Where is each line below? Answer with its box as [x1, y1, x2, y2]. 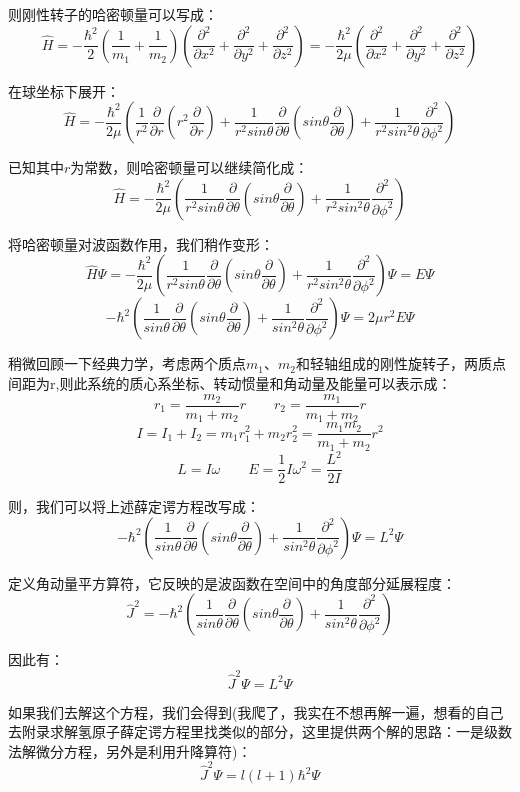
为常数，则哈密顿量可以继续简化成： [70, 157, 309, 178]
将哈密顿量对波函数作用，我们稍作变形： [8, 233, 274, 254]
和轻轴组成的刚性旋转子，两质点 [295, 353, 506, 374]
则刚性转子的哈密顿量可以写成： [8, 4, 218, 24]
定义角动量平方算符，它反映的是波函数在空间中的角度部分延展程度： [8, 572, 456, 593]
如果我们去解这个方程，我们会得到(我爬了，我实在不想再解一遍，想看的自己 [8, 701, 504, 722]
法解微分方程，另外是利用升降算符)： [8, 740, 252, 761]
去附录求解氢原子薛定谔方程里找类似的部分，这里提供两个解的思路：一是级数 [8, 721, 512, 742]
